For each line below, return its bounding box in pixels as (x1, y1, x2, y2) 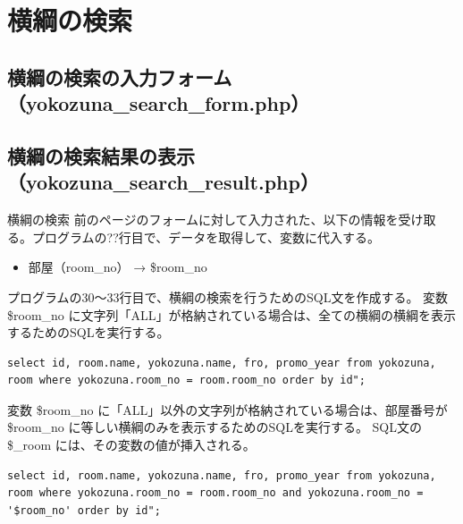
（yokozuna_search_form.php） (7, 89, 310, 117)
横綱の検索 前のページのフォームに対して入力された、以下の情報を (7, 210, 399, 229)
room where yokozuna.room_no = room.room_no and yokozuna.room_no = (7, 486, 424, 500)
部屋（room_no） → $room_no (28, 258, 207, 276)
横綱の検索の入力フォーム (7, 63, 232, 90)
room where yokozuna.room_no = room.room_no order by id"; (7, 374, 366, 387)
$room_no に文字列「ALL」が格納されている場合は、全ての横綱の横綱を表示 (7, 305, 457, 324)
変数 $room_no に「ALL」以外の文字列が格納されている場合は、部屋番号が (7, 400, 448, 418)
